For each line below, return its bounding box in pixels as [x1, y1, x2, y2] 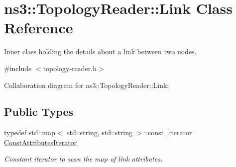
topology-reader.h [43, 63, 97, 73]
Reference [4, 17, 73, 38]
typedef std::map [4, 127, 55, 138]
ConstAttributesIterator [4, 137, 77, 147]
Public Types [4, 104, 74, 119]
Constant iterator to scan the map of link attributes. [4, 154, 163, 164]
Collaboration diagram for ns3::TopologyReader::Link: [4, 80, 169, 90]
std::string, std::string [67, 127, 132, 138]
